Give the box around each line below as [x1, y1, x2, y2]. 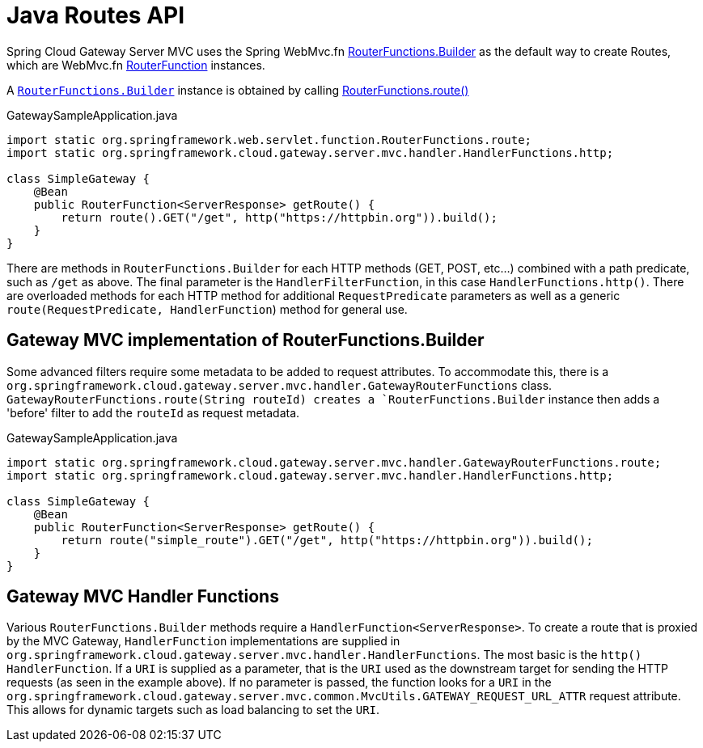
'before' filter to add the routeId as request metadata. [6, 405, 300, 420]
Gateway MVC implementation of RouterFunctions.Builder [6, 330, 485, 351]
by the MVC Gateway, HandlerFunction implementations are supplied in [6, 634, 400, 649]
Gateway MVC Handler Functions [6, 586, 279, 607]
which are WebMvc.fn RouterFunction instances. [6, 57, 265, 72]
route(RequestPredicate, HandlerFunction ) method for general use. [6, 302, 408, 316]
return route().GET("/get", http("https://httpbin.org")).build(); [61, 210, 498, 224]
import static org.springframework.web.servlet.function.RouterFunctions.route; [6, 133, 532, 146]
